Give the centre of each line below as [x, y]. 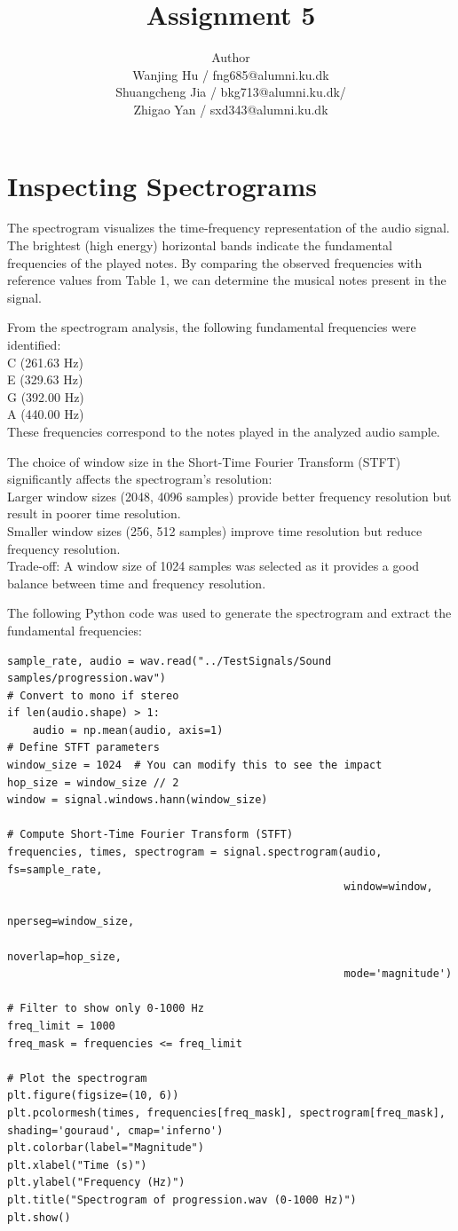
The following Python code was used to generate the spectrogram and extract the [229, 613]
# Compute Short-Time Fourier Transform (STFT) [150, 835]
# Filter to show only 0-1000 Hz [106, 1009]
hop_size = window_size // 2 [93, 782]
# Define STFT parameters [83, 748]
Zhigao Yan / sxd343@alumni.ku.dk [231, 109]
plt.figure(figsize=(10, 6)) [93, 1096]
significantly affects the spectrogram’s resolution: [140, 479]
